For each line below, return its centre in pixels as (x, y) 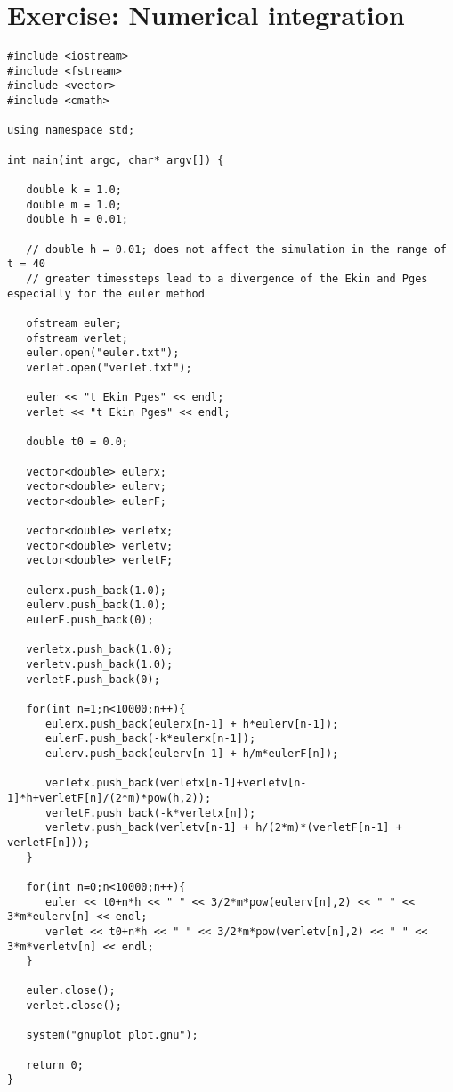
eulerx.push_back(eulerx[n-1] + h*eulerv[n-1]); (192, 724)
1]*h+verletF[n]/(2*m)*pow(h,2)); (109, 798)
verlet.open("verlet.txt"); (109, 367)
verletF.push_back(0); (93, 679)
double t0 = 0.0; (77, 442)
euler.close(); (71, 991)
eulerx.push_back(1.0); (96, 590)
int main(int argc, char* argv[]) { (116, 160)
